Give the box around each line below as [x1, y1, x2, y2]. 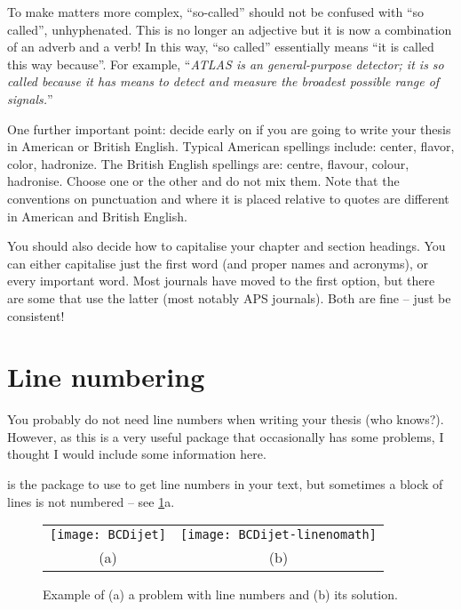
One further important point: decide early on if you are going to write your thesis [7, 119, 451, 138]
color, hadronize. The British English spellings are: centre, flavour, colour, [7, 154, 409, 173]
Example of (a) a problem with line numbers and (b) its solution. [43, 585, 398, 604]
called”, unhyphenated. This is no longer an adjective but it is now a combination [7, 20, 452, 38]
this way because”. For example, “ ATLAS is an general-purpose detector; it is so [7, 54, 444, 73]
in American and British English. [7, 206, 187, 225]
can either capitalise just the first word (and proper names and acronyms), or [7, 253, 428, 272]
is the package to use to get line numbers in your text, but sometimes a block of [7, 475, 443, 493]
